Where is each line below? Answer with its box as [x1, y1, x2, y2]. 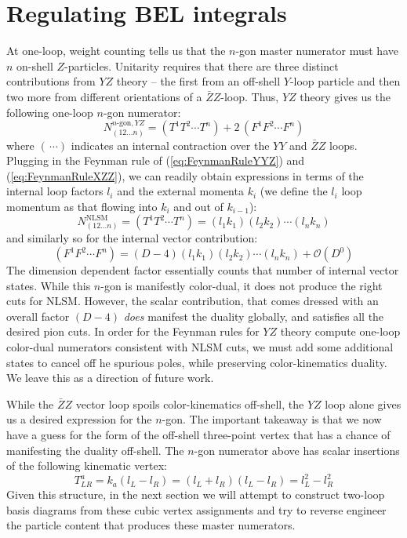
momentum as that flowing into [6, 198, 158, 214]
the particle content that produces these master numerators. [6, 517, 296, 533]
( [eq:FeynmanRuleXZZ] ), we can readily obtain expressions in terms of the [6, 167, 364, 184]
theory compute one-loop [280, 323, 401, 340]
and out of [173, 198, 223, 214]
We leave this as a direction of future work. [6, 369, 214, 386]
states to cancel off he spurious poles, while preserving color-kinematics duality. [6, 354, 387, 370]
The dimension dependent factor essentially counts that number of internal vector [6, 262, 399, 278]
